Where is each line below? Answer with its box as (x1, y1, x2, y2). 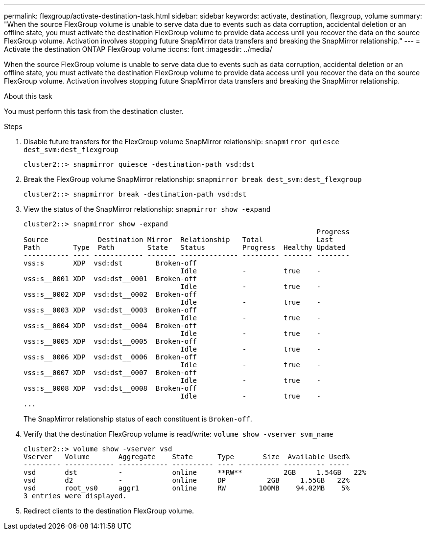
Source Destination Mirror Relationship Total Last (24, 236, 334, 244)
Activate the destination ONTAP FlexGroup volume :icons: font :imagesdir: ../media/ (4, 45, 272, 53)
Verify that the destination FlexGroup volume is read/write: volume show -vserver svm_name (24, 430, 334, 438)
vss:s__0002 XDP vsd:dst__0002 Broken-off (24, 290, 197, 298)
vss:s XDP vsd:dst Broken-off (24, 259, 197, 267)
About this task (4, 92, 52, 100)
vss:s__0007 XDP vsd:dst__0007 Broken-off (24, 369, 197, 377)
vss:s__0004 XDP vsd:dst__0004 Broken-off (24, 322, 197, 330)
